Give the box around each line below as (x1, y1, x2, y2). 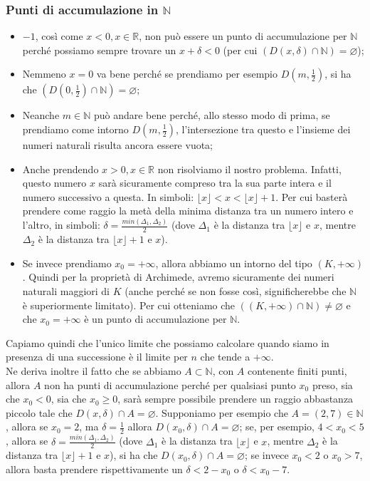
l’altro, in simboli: (22, 217, 100, 232)
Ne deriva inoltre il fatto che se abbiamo (6, 363, 181, 378)
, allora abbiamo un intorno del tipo (155, 255, 312, 270)
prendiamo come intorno (22, 122, 129, 136)
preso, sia (312, 377, 353, 392)
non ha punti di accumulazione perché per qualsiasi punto (44, 377, 296, 392)
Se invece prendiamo (22, 255, 112, 270)
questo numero (22, 175, 87, 190)
